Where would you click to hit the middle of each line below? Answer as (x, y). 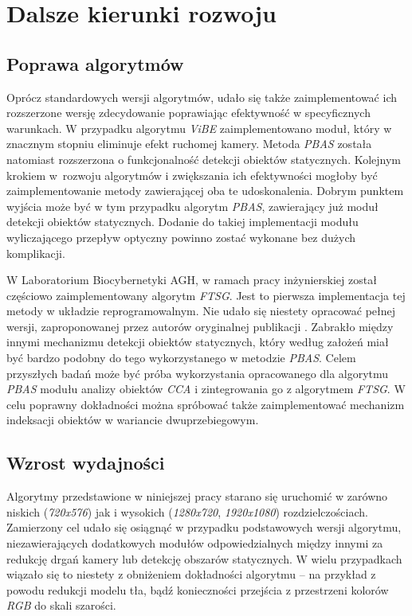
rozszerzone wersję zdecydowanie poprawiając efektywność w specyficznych (188, 113)
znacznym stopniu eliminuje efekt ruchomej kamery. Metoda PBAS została (189, 144)
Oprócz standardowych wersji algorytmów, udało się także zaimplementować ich (202, 97)
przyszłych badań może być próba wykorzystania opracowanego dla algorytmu (198, 373)
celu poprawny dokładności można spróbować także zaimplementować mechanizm (206, 404)
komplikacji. (36, 253)
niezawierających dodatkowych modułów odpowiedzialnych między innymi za (195, 543)
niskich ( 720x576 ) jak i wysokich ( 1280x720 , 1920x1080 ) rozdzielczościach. (187, 511)
